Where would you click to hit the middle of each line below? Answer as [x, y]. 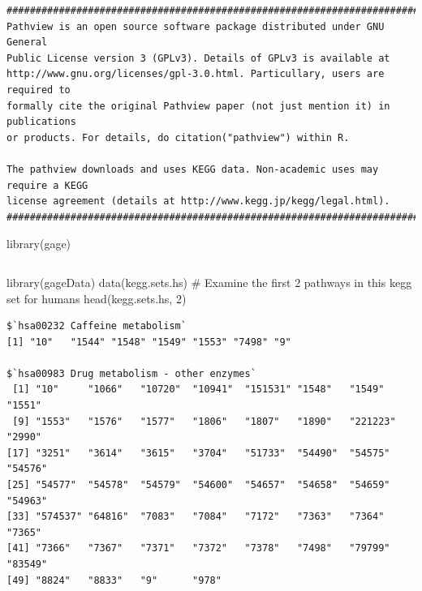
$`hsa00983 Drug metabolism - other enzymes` [131, 373]
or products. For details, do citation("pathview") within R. [178, 137]
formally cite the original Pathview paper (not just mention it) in [198, 106]
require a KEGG [47, 185]
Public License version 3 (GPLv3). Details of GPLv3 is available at [198, 58]
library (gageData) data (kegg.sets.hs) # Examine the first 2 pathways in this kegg [209, 282]
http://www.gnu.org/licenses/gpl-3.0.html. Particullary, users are [196, 74]
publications [41, 122]
